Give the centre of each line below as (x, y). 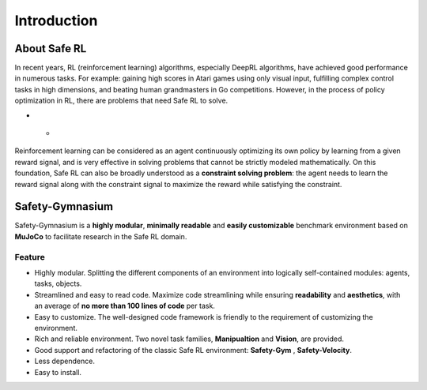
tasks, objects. (58, 283)
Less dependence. (64, 361)
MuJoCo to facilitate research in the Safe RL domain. (101, 236)
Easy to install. (58, 372)
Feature (30, 257)
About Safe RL (51, 49)
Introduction (56, 21)
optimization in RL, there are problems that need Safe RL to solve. (121, 101)
